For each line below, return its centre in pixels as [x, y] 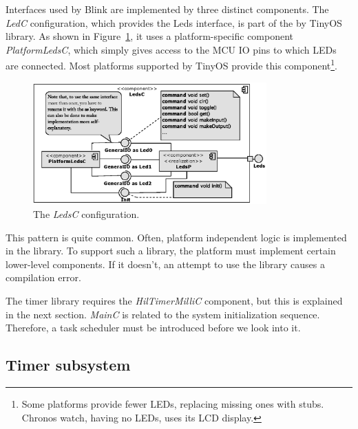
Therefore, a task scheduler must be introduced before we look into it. [153, 328]
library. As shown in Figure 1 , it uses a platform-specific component [150, 36]
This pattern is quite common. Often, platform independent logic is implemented [176, 237]
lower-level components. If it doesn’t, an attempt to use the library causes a [166, 264]
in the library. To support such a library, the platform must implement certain [171, 251]
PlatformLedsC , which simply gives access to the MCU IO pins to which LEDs [171, 49]
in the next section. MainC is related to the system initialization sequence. [163, 314]
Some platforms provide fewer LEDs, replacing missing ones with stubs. [173, 404]
